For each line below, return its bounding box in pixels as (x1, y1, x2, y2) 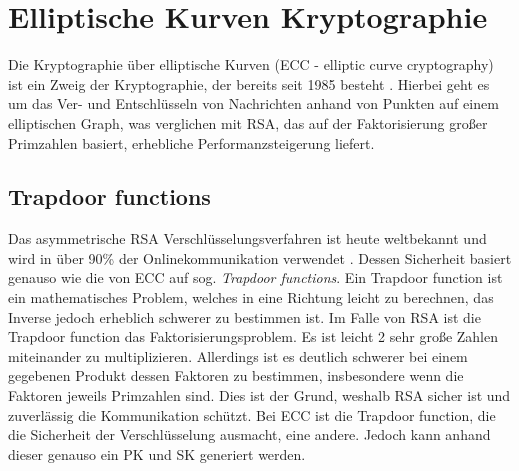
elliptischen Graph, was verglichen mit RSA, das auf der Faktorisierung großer (8, 112, 488, 133)
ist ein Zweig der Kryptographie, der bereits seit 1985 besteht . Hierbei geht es (8, 73, 490, 94)
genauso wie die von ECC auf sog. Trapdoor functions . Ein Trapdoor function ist (8, 267, 503, 288)
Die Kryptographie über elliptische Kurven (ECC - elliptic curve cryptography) (8, 54, 494, 75)
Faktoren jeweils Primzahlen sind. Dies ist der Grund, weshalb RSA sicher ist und (8, 385, 511, 406)
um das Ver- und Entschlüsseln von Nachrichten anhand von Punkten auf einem (8, 93, 499, 114)
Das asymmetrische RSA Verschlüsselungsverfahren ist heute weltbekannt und (8, 228, 487, 249)
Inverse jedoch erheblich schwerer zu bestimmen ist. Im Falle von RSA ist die (8, 306, 481, 327)
